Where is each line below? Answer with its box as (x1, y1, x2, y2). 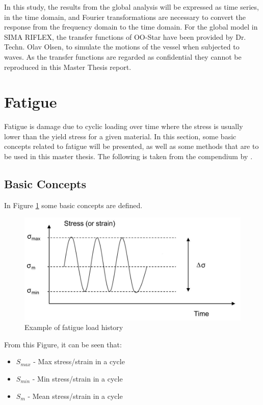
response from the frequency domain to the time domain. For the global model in (4, 21, 258, 32)
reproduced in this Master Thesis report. (4, 61, 131, 72)
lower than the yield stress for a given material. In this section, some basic (4, 131, 236, 141)
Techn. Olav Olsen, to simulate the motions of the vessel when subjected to (4, 41, 240, 52)
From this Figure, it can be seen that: (4, 339, 122, 349)
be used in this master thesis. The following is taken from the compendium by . (4, 151, 253, 162)
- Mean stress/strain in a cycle (28, 390, 123, 401)
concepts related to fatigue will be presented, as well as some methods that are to (4, 141, 259, 151)
